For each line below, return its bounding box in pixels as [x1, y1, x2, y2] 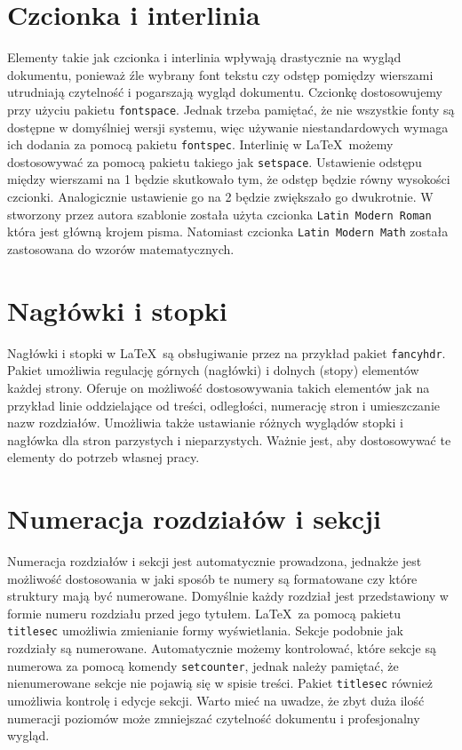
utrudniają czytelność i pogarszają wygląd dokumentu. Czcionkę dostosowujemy [7, 83, 443, 101]
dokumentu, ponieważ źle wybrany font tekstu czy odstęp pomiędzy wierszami [7, 65, 434, 84]
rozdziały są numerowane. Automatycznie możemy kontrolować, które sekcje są [7, 639, 436, 658]
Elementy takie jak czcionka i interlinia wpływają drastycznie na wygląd [7, 48, 402, 67]
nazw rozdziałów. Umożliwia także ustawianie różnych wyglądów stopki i [7, 413, 403, 432]
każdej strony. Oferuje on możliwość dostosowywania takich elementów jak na [7, 378, 430, 396]
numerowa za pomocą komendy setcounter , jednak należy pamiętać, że [7, 656, 399, 674]
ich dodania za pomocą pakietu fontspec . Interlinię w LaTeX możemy [7, 135, 394, 154]
